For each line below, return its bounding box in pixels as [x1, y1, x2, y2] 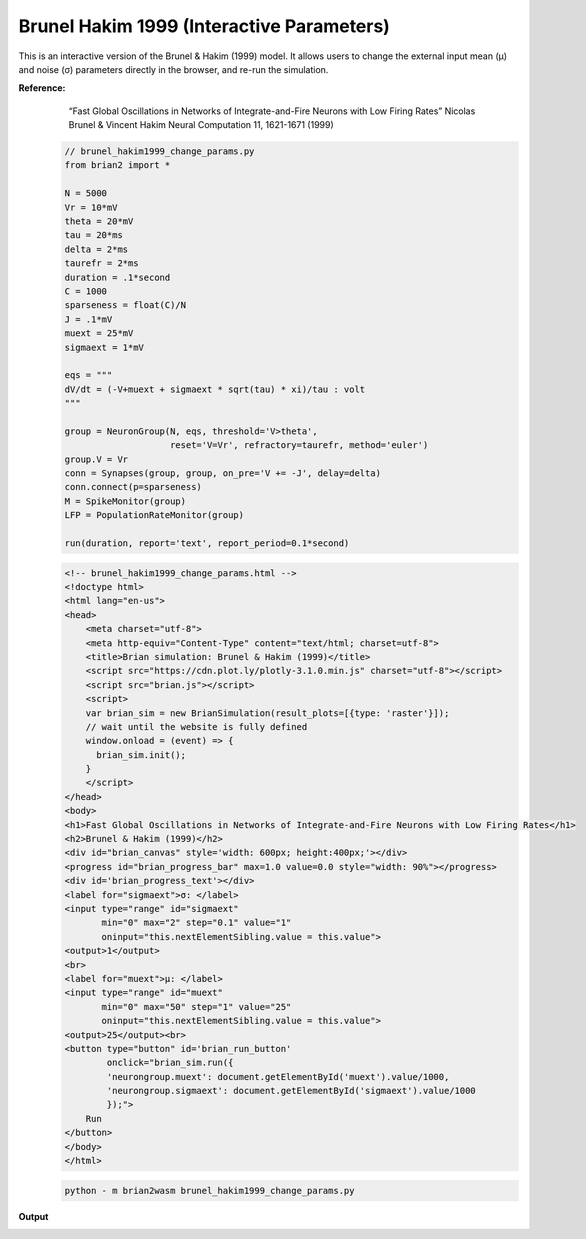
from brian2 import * [64, 160, 171, 171]
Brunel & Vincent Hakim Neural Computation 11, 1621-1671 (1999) [68, 119, 334, 131]
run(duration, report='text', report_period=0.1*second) [64, 538, 350, 549]
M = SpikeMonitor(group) [64, 495, 187, 507]
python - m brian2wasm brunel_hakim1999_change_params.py [64, 1185, 355, 1196]
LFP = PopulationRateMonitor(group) [64, 510, 245, 521]
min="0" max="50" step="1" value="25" [101, 1001, 292, 1012]
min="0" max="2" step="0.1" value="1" [101, 917, 292, 929]
